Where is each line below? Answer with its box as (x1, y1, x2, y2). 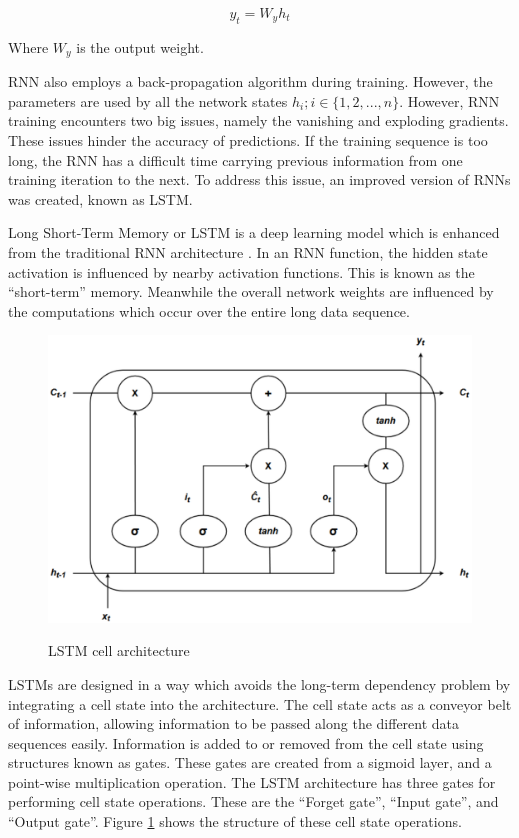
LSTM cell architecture (48, 640, 190, 661)
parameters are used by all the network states (8, 90, 288, 111)
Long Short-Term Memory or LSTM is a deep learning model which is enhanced (8, 222, 500, 243)
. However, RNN (399, 90, 500, 111)
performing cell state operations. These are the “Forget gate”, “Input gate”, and (8, 791, 499, 812)
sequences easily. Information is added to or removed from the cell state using (8, 732, 484, 753)
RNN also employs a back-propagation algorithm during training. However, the (8, 71, 493, 92)
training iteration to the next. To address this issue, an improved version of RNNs (8, 169, 511, 190)
